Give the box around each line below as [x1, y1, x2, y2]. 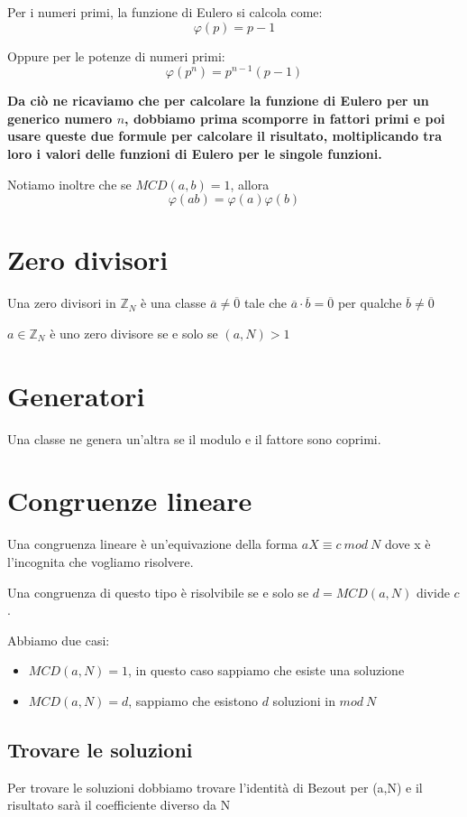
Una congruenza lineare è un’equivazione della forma [7, 534, 298, 553]
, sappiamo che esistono [128, 691, 259, 710]
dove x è [384, 534, 431, 553]
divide [416, 582, 450, 601]
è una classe [141, 293, 206, 312]
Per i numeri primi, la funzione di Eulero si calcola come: [7, 3, 323, 21]
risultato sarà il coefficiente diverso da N [7, 795, 231, 814]
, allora [230, 174, 270, 193]
